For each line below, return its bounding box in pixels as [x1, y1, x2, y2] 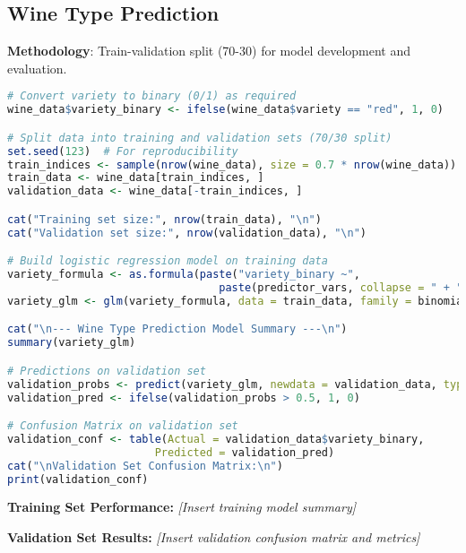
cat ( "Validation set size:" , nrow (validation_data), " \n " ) [7, 226, 367, 239]
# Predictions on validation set [7, 364, 206, 377]
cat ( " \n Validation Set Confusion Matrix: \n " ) [7, 459, 283, 472]
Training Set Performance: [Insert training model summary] [7, 497, 357, 516]
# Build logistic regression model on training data [7, 255, 328, 268]
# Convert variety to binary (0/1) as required [7, 90, 297, 103]
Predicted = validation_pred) [154, 445, 335, 459]
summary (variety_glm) [7, 336, 136, 350]
